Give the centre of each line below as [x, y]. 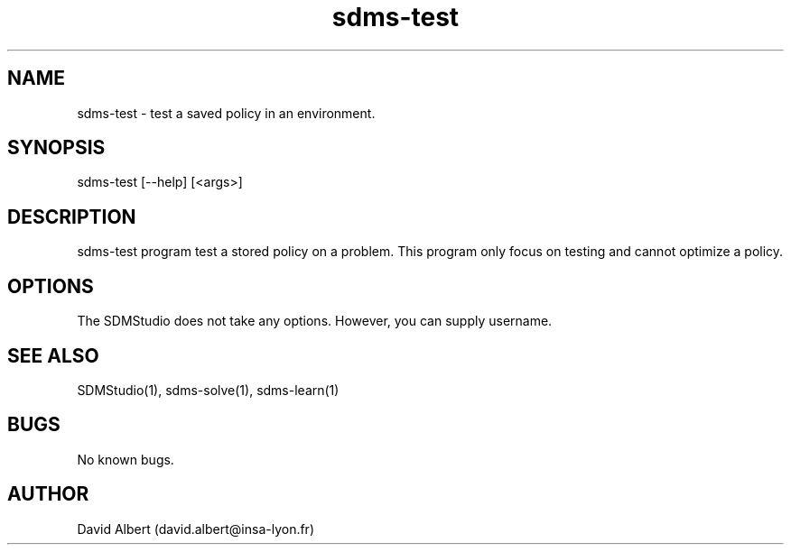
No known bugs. [126, 459]
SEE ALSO [53, 355]
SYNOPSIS [56, 148]
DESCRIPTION [72, 216]
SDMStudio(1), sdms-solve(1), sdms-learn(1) [208, 390]
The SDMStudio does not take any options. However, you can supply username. [315, 321]
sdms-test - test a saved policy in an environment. [226, 113]
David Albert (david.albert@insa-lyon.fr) [195, 529]
